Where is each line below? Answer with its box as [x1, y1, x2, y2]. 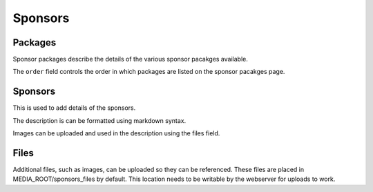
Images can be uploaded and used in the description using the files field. [12, 129, 220, 137]
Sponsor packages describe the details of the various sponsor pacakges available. [12, 55, 248, 64]
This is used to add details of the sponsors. [12, 104, 136, 112]
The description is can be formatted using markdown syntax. [12, 116, 186, 124]
